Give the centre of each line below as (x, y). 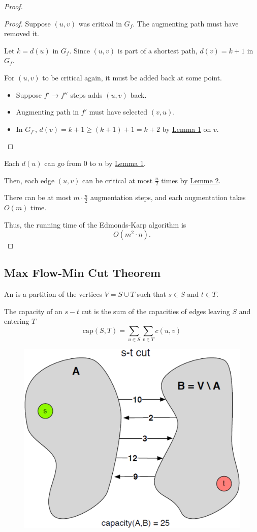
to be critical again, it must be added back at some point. (132, 77)
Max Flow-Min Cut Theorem (83, 273)
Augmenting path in (47, 112)
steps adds (86, 94)
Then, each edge (29, 180)
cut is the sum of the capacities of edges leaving (156, 311)
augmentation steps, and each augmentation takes (168, 197)
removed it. (22, 33)
